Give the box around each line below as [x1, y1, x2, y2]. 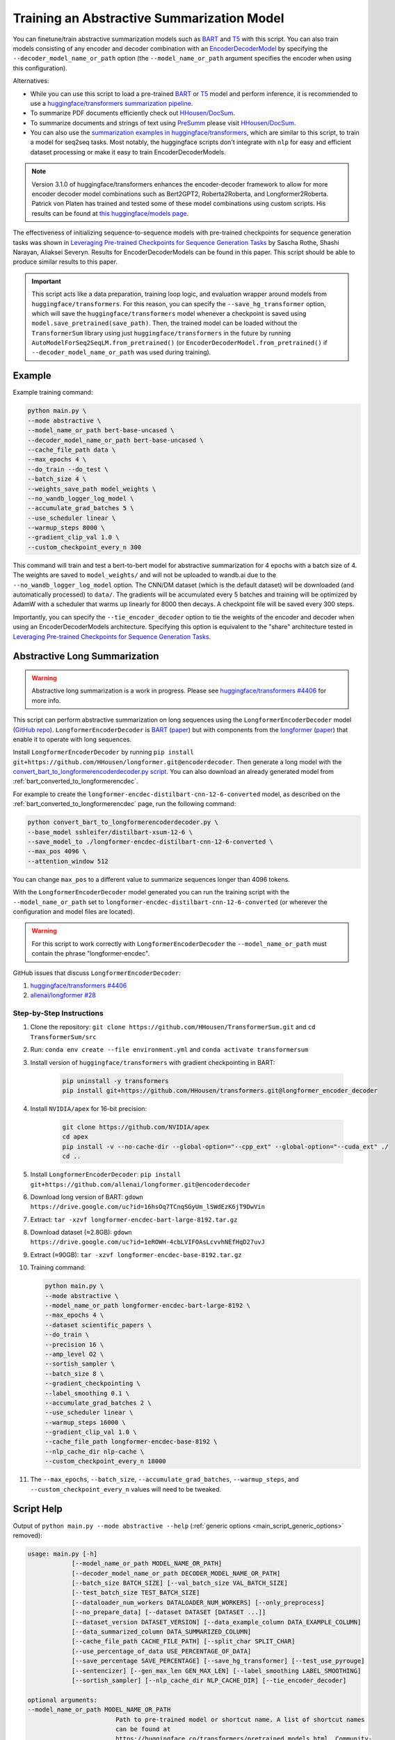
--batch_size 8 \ [45, 1370, 104, 1377]
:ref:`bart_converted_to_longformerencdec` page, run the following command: [13, 800, 236, 808]
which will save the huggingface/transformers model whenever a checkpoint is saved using [31, 309, 307, 317]
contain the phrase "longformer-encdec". [31, 949, 150, 958]
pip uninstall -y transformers [62, 1077, 170, 1085]
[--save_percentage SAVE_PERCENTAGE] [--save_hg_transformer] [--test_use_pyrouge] [71, 1657, 365, 1665]
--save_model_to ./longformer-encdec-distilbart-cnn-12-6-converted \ [27, 838, 274, 846]
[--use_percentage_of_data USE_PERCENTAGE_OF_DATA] [71, 1647, 252, 1655]
